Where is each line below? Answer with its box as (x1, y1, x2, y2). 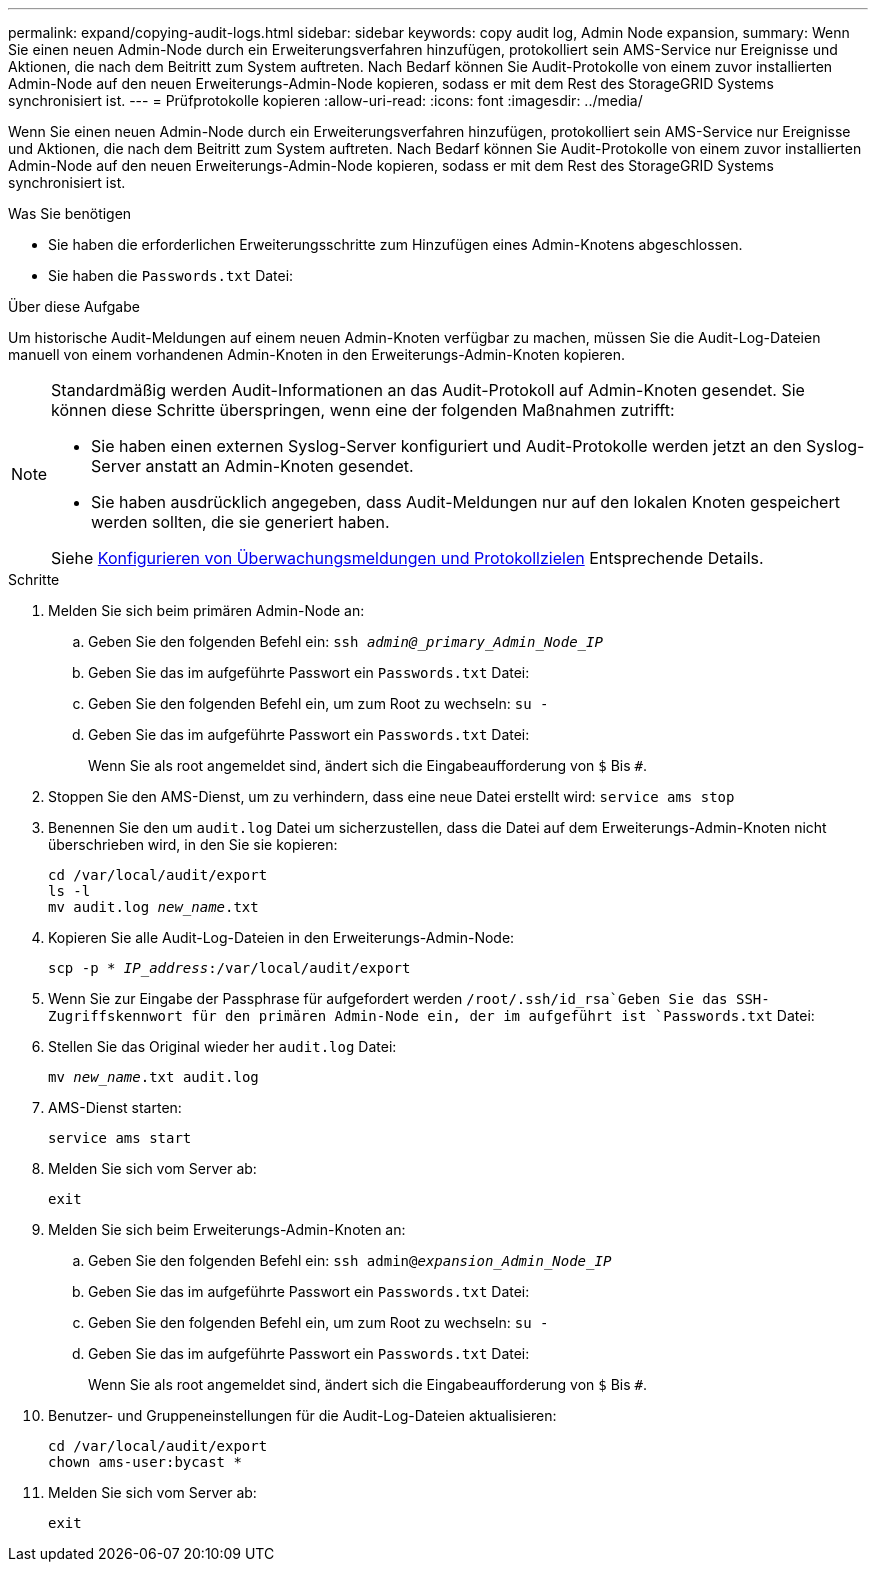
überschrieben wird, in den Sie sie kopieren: (48, 836, 338, 853)
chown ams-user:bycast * (48, 1454, 242, 1470)
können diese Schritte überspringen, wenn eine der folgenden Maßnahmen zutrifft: (51, 400, 675, 420)
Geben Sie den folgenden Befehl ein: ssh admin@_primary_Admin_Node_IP (88, 633, 603, 650)
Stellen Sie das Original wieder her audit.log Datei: (48, 1038, 397, 1055)
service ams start (48, 1130, 192, 1146)
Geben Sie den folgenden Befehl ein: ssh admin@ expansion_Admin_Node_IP (88, 1252, 612, 1269)
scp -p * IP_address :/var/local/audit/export (48, 960, 411, 976)
